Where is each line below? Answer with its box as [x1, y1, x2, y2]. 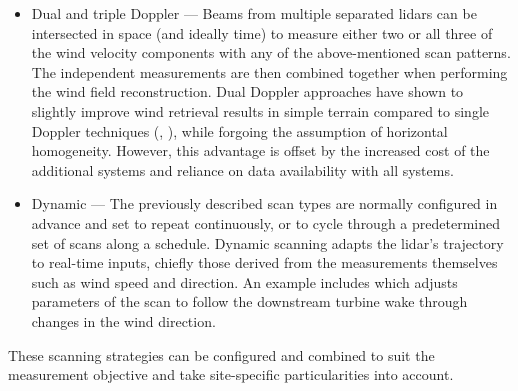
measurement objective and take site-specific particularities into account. [8, 364, 454, 385]
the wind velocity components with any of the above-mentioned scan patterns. [31, 42, 511, 63]
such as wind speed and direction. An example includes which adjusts [31, 271, 458, 292]
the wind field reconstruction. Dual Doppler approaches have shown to [31, 81, 464, 102]
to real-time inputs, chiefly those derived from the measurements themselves [31, 252, 498, 273]
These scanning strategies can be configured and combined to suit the [8, 344, 435, 365]
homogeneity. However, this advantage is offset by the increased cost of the [31, 140, 490, 161]
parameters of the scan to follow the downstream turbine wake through [31, 291, 468, 312]
